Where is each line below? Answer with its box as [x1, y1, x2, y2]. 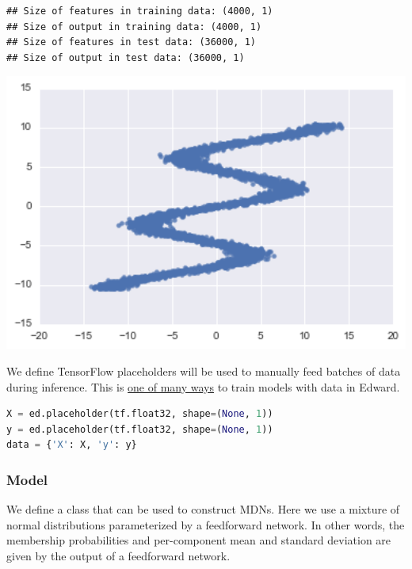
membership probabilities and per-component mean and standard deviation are [6, 532, 391, 548]
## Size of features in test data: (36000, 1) [6, 36, 256, 48]
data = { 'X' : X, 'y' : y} [6, 439, 137, 451]
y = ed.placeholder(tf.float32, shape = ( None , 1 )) [6, 423, 273, 435]
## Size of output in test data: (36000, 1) [6, 52, 245, 63]
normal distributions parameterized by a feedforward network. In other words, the [6, 516, 405, 533]
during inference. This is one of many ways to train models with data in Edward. [6, 378, 400, 395]
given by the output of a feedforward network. [6, 547, 231, 563]
